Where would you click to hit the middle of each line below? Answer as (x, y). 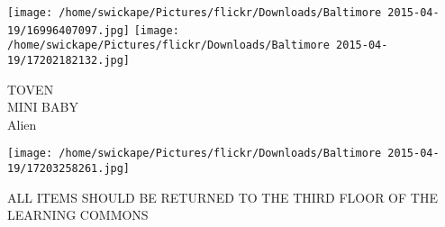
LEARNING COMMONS (78, 215)
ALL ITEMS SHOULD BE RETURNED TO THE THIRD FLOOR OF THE (222, 197)
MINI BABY (43, 107)
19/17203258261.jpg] (69, 169)
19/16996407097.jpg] (69, 30)
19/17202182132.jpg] (69, 60)
